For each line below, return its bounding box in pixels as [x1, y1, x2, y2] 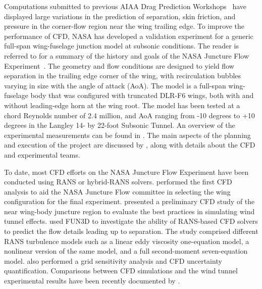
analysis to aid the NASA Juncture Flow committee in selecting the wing [4, 186, 231, 197]
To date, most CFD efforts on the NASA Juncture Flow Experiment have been [4, 166, 249, 177]
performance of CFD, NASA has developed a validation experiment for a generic [4, 30, 253, 41]
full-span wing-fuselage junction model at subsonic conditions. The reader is [4, 40, 239, 51]
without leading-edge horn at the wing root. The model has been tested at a [4, 100, 240, 110]
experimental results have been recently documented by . [4, 275, 180, 286]
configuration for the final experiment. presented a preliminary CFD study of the [4, 196, 255, 207]
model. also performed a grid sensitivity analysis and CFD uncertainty [4, 255, 222, 266]
